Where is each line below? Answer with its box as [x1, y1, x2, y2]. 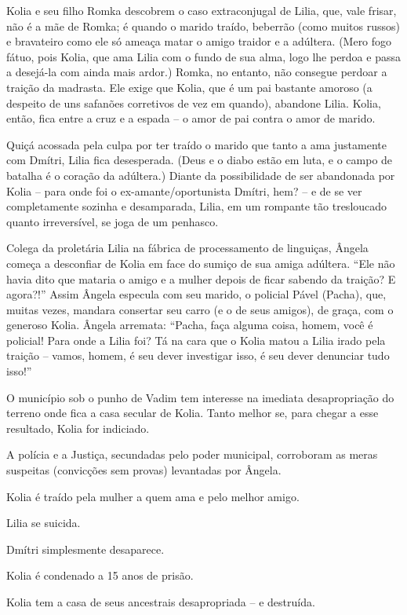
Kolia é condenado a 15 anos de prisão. [6, 567, 194, 584]
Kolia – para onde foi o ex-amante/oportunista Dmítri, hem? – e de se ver [6, 182, 362, 199]
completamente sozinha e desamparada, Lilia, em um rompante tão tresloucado [6, 198, 387, 214]
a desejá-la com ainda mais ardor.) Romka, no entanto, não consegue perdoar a [6, 64, 387, 80]
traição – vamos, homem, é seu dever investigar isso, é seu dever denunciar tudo [6, 347, 390, 364]
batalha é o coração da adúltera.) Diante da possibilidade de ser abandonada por [6, 167, 395, 183]
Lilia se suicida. [6, 514, 81, 531]
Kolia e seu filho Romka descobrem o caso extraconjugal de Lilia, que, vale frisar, [6, 2, 397, 18]
